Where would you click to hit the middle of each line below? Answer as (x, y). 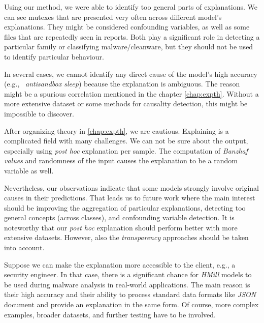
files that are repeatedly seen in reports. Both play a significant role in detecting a (132, 36)
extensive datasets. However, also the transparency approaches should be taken (126, 237)
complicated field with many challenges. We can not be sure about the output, (126, 141)
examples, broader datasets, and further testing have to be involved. (110, 314)
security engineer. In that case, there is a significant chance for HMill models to (128, 274)
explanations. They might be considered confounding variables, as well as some (127, 27)
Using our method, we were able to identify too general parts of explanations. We (131, 7)
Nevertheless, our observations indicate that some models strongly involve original (131, 187)
